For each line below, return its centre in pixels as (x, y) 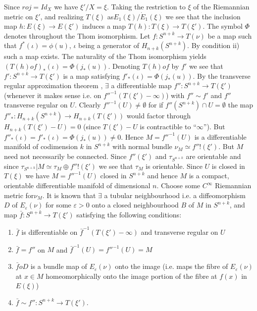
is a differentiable (220, 136)
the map (240, 105)
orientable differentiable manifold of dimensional (77, 185)
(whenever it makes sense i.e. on (53, 95)
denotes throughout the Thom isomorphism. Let (77, 35)
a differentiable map (141, 85)
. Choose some (179, 185)
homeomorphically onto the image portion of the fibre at (131, 276)
